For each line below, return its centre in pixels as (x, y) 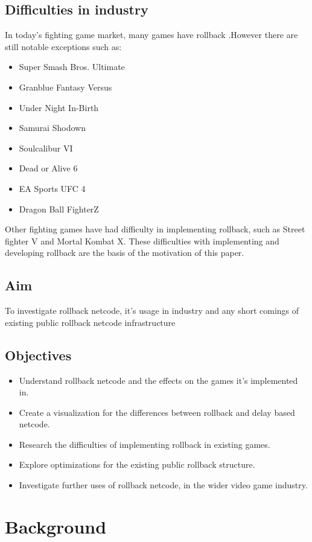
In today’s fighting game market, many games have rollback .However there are (151, 35)
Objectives (38, 355)
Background (56, 526)
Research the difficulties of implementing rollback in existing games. (145, 444)
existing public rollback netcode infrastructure (90, 322)
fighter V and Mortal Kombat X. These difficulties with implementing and (142, 241)
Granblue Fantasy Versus (65, 87)
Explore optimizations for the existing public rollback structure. (137, 464)
